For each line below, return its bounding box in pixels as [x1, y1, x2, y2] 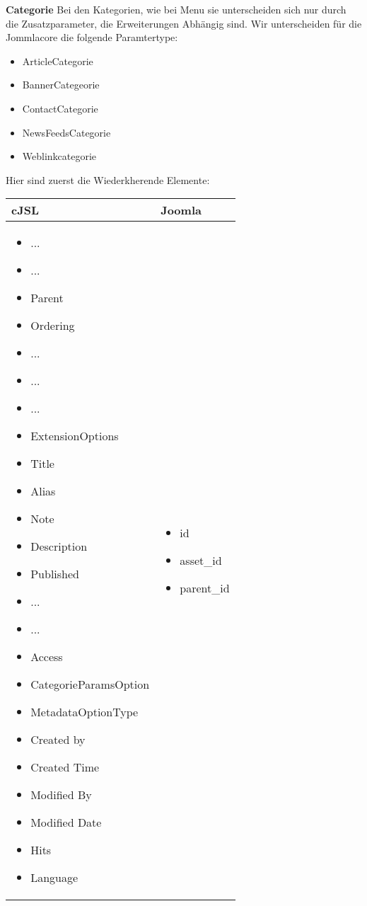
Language [30, 869, 78, 886]
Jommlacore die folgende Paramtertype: [6, 30, 178, 45]
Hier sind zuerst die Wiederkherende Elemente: [6, 172, 210, 187]
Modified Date [30, 814, 102, 831]
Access [30, 648, 63, 665]
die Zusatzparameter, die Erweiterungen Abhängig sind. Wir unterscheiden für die [6, 16, 362, 30]
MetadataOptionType [30, 704, 139, 721]
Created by [30, 731, 86, 748]
